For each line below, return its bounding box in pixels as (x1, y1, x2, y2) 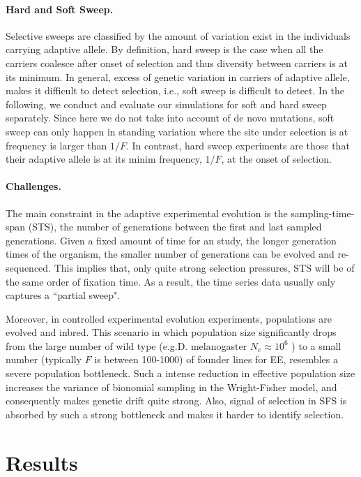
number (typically (6, 352, 82, 367)
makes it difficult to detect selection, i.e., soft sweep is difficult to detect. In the (6, 83, 345, 98)
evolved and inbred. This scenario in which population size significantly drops (6, 325, 337, 339)
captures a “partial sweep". (6, 288, 121, 302)
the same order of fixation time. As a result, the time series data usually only (6, 274, 336, 288)
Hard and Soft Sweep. (6, 1, 114, 16)
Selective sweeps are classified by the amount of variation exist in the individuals (6, 28, 351, 43)
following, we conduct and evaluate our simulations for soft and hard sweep (6, 96, 327, 111)
